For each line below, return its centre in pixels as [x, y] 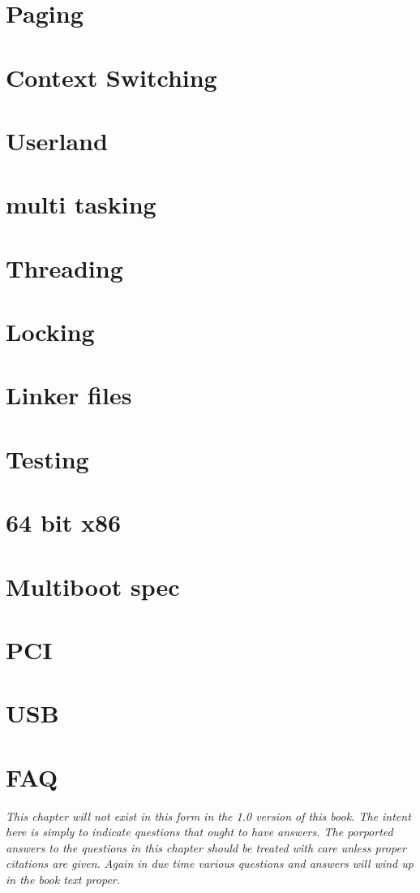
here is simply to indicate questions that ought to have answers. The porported [199, 832]
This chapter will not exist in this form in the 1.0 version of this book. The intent [208, 815]
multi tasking [81, 204]
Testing [47, 458]
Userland [57, 140]
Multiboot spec [93, 586]
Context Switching [111, 77]
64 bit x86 [64, 522]
